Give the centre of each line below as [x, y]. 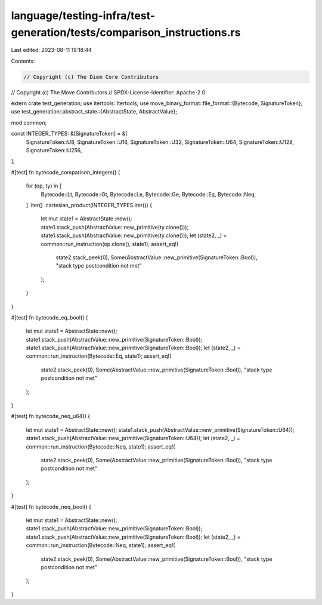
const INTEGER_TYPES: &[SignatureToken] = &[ [69, 134]
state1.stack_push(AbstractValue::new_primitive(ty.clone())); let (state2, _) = [134, 235]
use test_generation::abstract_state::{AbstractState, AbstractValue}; [94, 112]
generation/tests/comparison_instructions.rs [126, 32]
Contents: [23, 61]
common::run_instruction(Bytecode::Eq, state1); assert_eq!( [99, 356]
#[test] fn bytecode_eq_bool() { [49, 317]
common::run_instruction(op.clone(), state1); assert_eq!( [110, 244]
